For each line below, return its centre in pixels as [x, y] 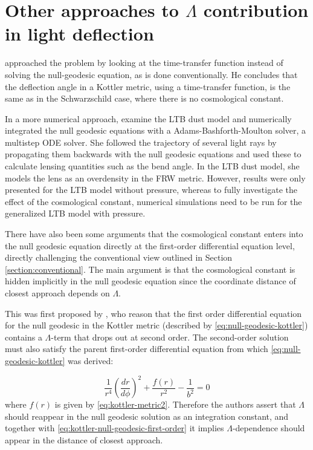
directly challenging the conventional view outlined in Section [119, 257]
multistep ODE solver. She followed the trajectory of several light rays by [141, 142]
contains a [24, 337]
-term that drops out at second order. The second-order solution [170, 337]
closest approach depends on [57, 293]
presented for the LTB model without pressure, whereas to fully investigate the [151, 190]
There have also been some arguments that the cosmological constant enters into [154, 234]
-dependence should [269, 428]
